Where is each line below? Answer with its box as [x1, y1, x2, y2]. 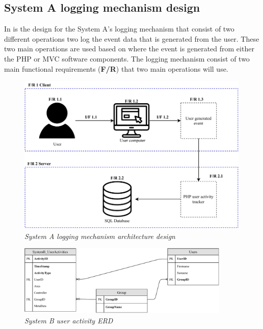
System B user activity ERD [24, 315, 113, 326]
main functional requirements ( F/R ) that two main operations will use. [4, 63, 228, 74]
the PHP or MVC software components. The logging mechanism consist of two [4, 53, 250, 64]
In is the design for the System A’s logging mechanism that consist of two [4, 23, 234, 34]
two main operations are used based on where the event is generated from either [4, 43, 254, 54]
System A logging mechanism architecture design [24, 230, 175, 241]
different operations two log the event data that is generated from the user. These [4, 33, 259, 44]
